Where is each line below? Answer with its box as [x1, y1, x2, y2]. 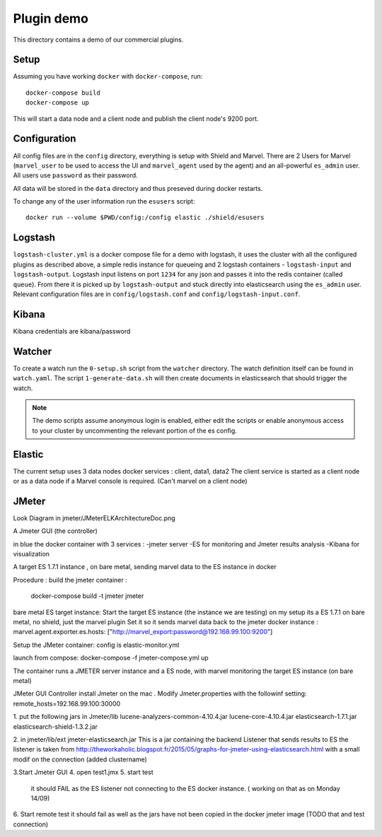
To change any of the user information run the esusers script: [13, 197, 195, 206]
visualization [13, 550, 50, 558]
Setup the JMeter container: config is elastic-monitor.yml [13, 640, 180, 649]
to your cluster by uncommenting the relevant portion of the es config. [32, 426, 237, 435]
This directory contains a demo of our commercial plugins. [13, 35, 184, 44]
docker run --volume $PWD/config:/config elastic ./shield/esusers [25, 213, 265, 222]
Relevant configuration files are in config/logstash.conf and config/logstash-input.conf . [13, 290, 301, 298]
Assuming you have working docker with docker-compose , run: [13, 72, 203, 81]
